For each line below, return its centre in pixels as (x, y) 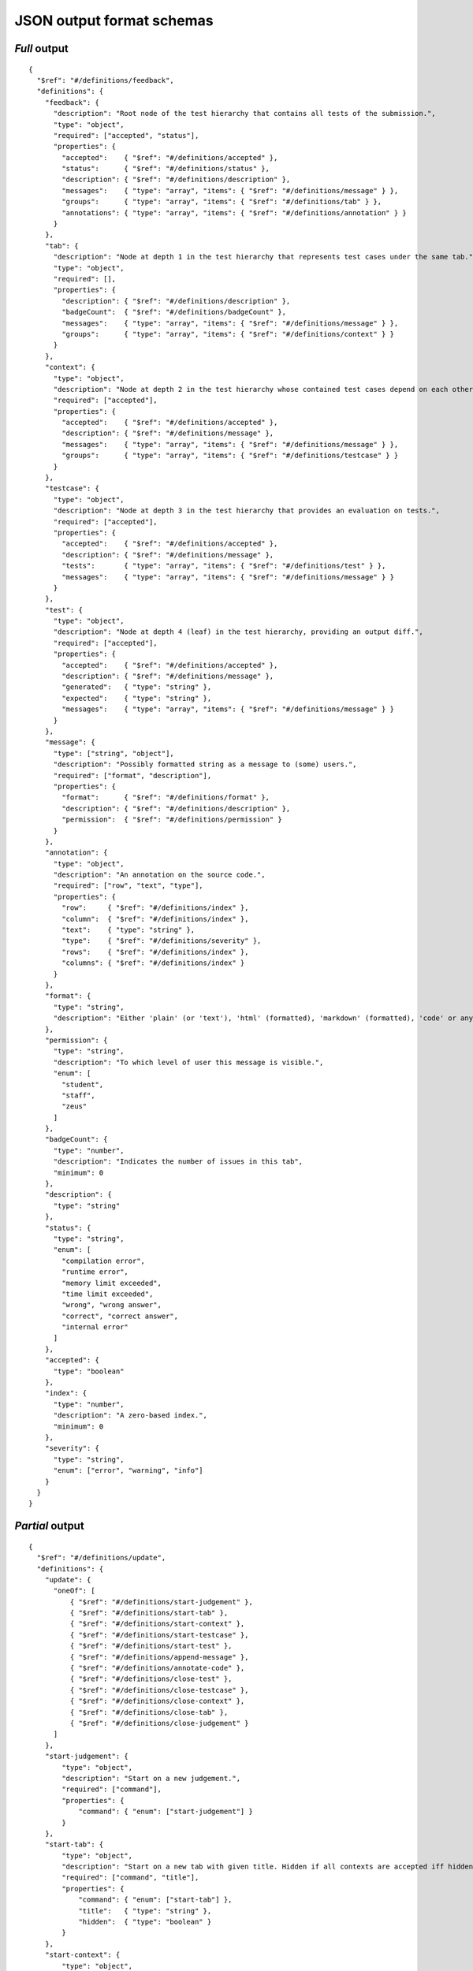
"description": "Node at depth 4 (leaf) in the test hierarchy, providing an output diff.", (238, 632)
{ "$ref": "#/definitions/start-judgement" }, (162, 1602)
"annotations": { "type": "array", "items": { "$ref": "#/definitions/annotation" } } (235, 212)
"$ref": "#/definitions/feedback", (106, 80)
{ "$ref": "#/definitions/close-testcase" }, (159, 1690)
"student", (83, 1084)
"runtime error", (95, 1272)
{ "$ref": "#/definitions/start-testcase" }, (159, 1635)
